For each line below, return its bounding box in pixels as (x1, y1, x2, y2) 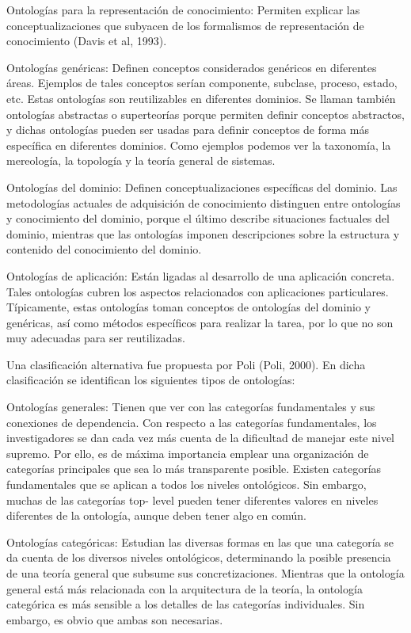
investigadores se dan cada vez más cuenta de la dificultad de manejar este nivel (6, 429, 395, 446)
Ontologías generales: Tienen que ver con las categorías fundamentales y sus (6, 398, 375, 415)
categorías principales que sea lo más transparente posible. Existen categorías (6, 460, 382, 477)
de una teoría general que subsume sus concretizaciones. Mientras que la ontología (6, 565, 405, 581)
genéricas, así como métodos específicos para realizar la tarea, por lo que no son (6, 314, 394, 330)
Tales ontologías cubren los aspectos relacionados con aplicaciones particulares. (6, 283, 389, 299)
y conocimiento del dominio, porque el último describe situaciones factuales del (6, 210, 390, 227)
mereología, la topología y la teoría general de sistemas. (6, 152, 276, 169)
